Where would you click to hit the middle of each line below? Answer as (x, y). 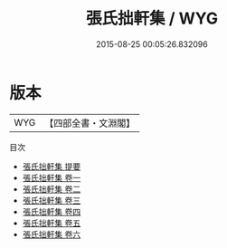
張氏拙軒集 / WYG (152, 19)
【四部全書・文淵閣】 (90, 123)
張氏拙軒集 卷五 (52, 223)
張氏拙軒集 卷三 (52, 200)
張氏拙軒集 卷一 (52, 177)
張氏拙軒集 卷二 (52, 189)
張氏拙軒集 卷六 (52, 234)
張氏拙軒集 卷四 (52, 211)
